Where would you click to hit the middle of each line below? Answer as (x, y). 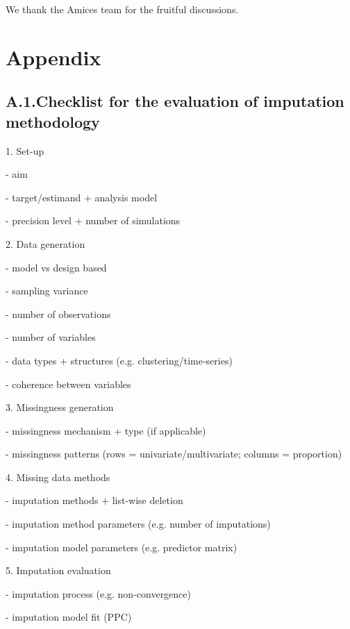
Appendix (53, 57)
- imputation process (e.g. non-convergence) (98, 593)
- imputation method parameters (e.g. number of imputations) (138, 524)
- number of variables (51, 337)
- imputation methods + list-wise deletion (94, 500)
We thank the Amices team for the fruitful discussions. (122, 9)
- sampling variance (47, 291)
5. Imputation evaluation (58, 570)
